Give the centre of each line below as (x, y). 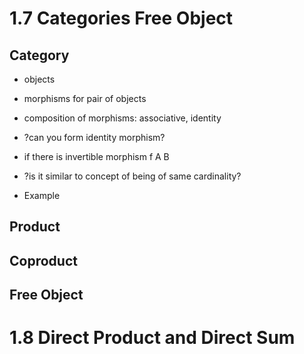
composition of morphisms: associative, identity (122, 118)
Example (42, 195)
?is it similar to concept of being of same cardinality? (132, 176)
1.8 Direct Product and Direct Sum (152, 338)
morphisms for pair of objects (85, 98)
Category (39, 55)
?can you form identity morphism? (94, 137)
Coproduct (43, 260)
